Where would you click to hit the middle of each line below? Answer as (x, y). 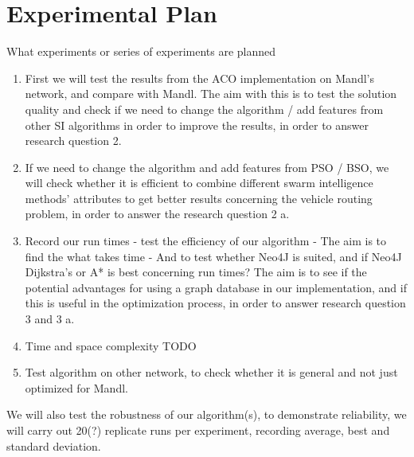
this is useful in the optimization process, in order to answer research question (215, 303)
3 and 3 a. (50, 319)
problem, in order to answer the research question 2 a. (157, 214)
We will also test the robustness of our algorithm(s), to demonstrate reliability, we (207, 414)
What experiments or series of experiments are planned (141, 51)
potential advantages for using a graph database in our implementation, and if (216, 287)
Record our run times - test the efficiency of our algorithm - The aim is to (206, 241)
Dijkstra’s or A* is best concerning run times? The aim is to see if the (196, 272)
